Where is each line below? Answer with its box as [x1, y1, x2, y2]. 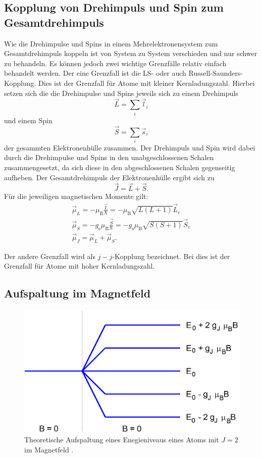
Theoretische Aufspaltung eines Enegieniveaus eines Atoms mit [24, 434, 219, 444]
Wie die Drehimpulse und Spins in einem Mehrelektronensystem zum [4, 38, 218, 48]
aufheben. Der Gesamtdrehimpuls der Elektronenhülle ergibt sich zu [4, 172, 215, 182]
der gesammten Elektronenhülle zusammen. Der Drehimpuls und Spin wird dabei [4, 142, 255, 152]
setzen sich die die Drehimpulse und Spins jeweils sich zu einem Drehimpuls [4, 87, 238, 98]
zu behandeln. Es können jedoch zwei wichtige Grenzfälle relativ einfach [4, 58, 227, 68]
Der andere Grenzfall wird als [4, 250, 95, 261]
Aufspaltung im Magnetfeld [4, 285, 151, 301]
